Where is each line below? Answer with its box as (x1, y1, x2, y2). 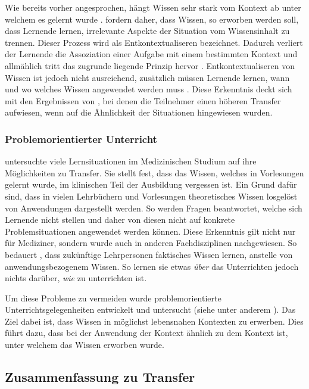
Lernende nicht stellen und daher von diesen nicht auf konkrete (5, 213, 235, 226)
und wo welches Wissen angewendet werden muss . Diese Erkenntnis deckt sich (5, 83, 292, 95)
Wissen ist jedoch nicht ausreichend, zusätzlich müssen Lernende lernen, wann (5, 71, 290, 83)
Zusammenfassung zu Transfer (5, 368, 195, 386)
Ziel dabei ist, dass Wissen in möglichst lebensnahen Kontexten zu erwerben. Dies (5, 315, 304, 327)
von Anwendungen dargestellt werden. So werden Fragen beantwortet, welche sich (5, 201, 302, 214)
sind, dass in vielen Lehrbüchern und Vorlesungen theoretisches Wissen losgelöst (5, 189, 298, 202)
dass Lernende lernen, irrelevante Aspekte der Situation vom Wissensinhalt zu (5, 24, 290, 37)
